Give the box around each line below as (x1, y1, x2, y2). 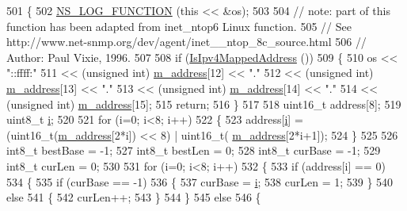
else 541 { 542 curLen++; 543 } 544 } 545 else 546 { (6, 189, 261, 205)
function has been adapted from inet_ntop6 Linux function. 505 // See (6, 17, 352, 34)
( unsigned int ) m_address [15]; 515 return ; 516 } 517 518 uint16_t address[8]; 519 (6, 95, 401, 112)
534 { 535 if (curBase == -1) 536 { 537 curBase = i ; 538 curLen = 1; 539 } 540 (6, 173, 394, 190)
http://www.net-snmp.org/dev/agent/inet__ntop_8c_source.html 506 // (6, 33, 367, 50)
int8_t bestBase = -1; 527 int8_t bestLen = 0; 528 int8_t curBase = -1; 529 (6, 142, 381, 159)
